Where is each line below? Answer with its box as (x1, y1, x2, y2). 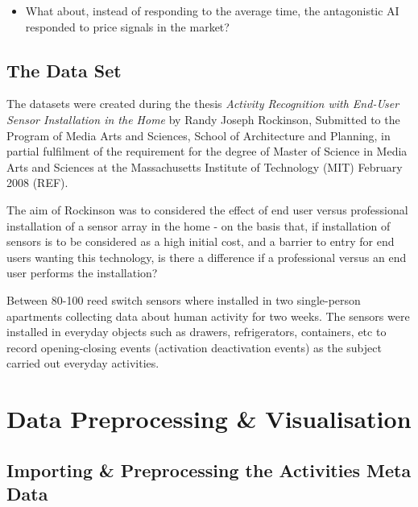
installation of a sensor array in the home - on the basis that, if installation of (6, 217, 391, 234)
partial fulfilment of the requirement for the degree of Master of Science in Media (6, 143, 408, 160)
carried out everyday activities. (6, 355, 159, 372)
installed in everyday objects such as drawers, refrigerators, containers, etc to (6, 323, 387, 340)
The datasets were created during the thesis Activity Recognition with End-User (6, 95, 399, 112)
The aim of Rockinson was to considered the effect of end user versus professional (6, 201, 408, 218)
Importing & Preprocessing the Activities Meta (6, 457, 412, 482)
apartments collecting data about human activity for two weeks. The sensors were (6, 307, 410, 324)
